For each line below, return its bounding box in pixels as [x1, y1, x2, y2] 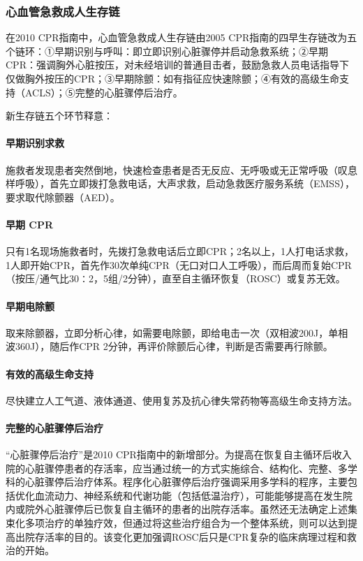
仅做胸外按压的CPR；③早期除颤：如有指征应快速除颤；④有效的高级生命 [6, 71, 339, 85]
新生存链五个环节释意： [6, 108, 113, 123]
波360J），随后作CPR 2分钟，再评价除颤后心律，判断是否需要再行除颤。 [6, 339, 333, 354]
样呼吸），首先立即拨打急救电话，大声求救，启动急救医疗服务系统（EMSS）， [6, 176, 355, 191]
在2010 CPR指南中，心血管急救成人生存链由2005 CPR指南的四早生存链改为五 [6, 30, 357, 45]
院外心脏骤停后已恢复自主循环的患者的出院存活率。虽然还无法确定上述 [24, 502, 348, 516]
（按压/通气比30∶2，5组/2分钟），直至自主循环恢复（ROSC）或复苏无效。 [6, 271, 346, 286]
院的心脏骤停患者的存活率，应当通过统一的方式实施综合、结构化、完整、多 [6, 460, 348, 475]
